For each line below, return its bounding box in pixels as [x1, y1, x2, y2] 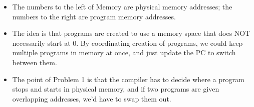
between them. [12, 57, 57, 67]
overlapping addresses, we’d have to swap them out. [12, 93, 171, 104]
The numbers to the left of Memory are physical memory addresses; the [12, 1, 232, 11]
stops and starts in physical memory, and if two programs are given [12, 84, 219, 94]
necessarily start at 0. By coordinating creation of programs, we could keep [12, 37, 243, 48]
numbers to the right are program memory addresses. [12, 11, 176, 21]
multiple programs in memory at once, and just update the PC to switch [12, 47, 236, 58]
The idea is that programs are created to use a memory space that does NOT [12, 28, 250, 38]
